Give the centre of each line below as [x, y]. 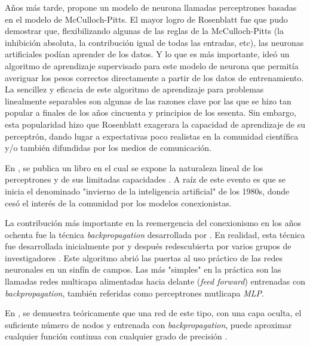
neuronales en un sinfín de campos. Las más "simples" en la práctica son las [143, 269]
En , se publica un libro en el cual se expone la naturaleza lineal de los [134, 167]
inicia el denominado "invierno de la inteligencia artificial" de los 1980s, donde [147, 191]
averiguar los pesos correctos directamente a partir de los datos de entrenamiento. [154, 77]
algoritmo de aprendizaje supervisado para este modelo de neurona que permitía [152, 65]
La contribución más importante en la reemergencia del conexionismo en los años [153, 223]
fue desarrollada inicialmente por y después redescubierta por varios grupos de [148, 246]
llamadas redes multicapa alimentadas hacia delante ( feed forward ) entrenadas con [155, 281]
